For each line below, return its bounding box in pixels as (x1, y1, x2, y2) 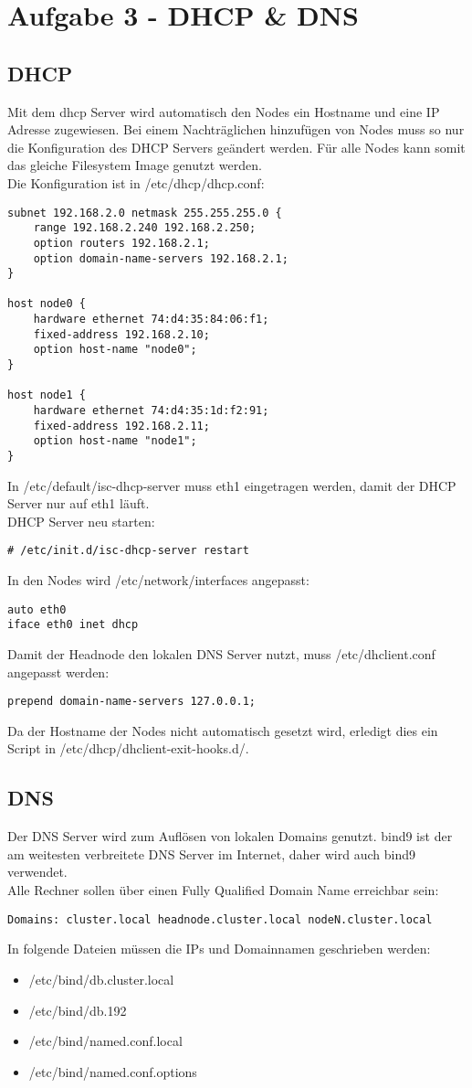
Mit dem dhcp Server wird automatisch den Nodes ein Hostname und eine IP (7, 101, 440, 121)
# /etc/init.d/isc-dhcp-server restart (7, 544, 249, 558)
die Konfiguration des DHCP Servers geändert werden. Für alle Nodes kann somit (7, 137, 466, 156)
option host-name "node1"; (33, 434, 197, 448)
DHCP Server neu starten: (7, 511, 155, 530)
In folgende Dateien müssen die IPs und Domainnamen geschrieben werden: (7, 939, 431, 958)
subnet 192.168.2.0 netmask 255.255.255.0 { (7, 206, 282, 219)
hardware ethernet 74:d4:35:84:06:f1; (33, 313, 269, 326)
